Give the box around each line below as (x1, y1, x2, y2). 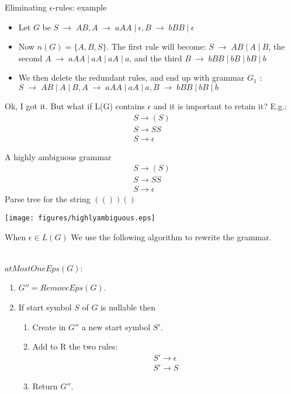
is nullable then (101, 300, 155, 313)
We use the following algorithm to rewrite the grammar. (71, 230, 272, 243)
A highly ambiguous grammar (5, 150, 112, 163)
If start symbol (18, 300, 72, 313)
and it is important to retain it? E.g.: (153, 99, 287, 112)
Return (32, 379, 58, 392)
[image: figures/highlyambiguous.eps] (5, 213, 155, 222)
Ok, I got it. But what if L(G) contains (5, 99, 145, 112)
